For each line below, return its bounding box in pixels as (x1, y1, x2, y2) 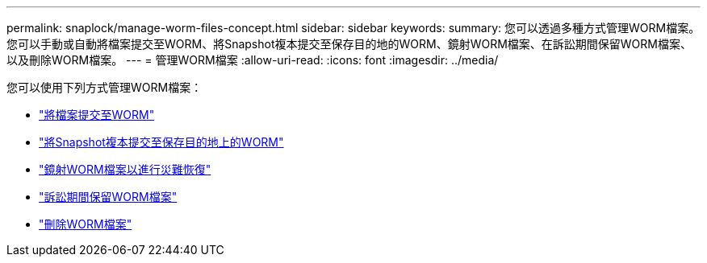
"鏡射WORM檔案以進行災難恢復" (39, 162, 211, 176)
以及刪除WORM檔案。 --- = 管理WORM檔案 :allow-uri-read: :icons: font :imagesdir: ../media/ (6, 53, 499, 67)
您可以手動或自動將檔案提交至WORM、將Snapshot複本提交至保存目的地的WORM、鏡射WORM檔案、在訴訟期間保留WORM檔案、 (6, 37, 692, 51)
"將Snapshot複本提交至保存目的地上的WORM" (39, 135, 284, 149)
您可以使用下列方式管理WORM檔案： (6, 80, 203, 94)
